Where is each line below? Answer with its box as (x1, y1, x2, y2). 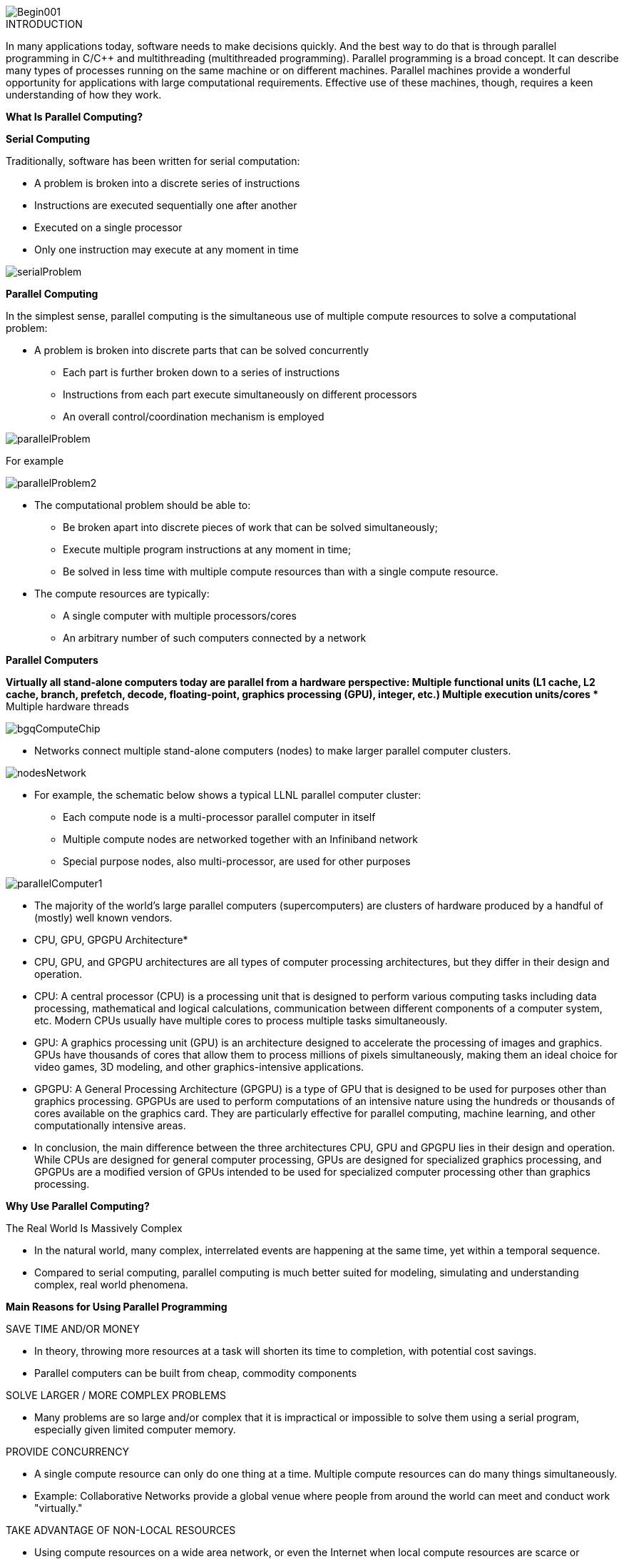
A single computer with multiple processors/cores (63, 610, 297, 622)
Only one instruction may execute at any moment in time (34, 243, 299, 256)
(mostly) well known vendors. (34, 912, 173, 924)
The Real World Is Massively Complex (6, 1222, 183, 1234)
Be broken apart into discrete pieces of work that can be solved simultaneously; (63, 521, 438, 533)
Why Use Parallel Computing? (6, 1200, 150, 1212)
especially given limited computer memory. (34, 1423, 236, 1436)
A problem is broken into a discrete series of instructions (34, 177, 300, 189)
